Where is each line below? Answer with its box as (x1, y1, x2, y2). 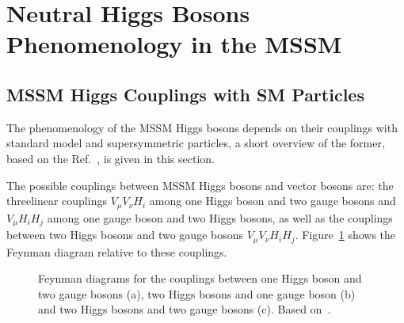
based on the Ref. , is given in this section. (6, 150, 215, 166)
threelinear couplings (6, 192, 107, 209)
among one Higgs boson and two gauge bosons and (149, 192, 396, 209)
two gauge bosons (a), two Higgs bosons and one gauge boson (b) (38, 285, 356, 302)
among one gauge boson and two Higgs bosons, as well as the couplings (47, 209, 393, 226)
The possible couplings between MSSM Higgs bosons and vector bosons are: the (6, 177, 394, 193)
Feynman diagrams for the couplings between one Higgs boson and (38, 270, 362, 287)
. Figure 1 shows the (295, 226, 396, 243)
